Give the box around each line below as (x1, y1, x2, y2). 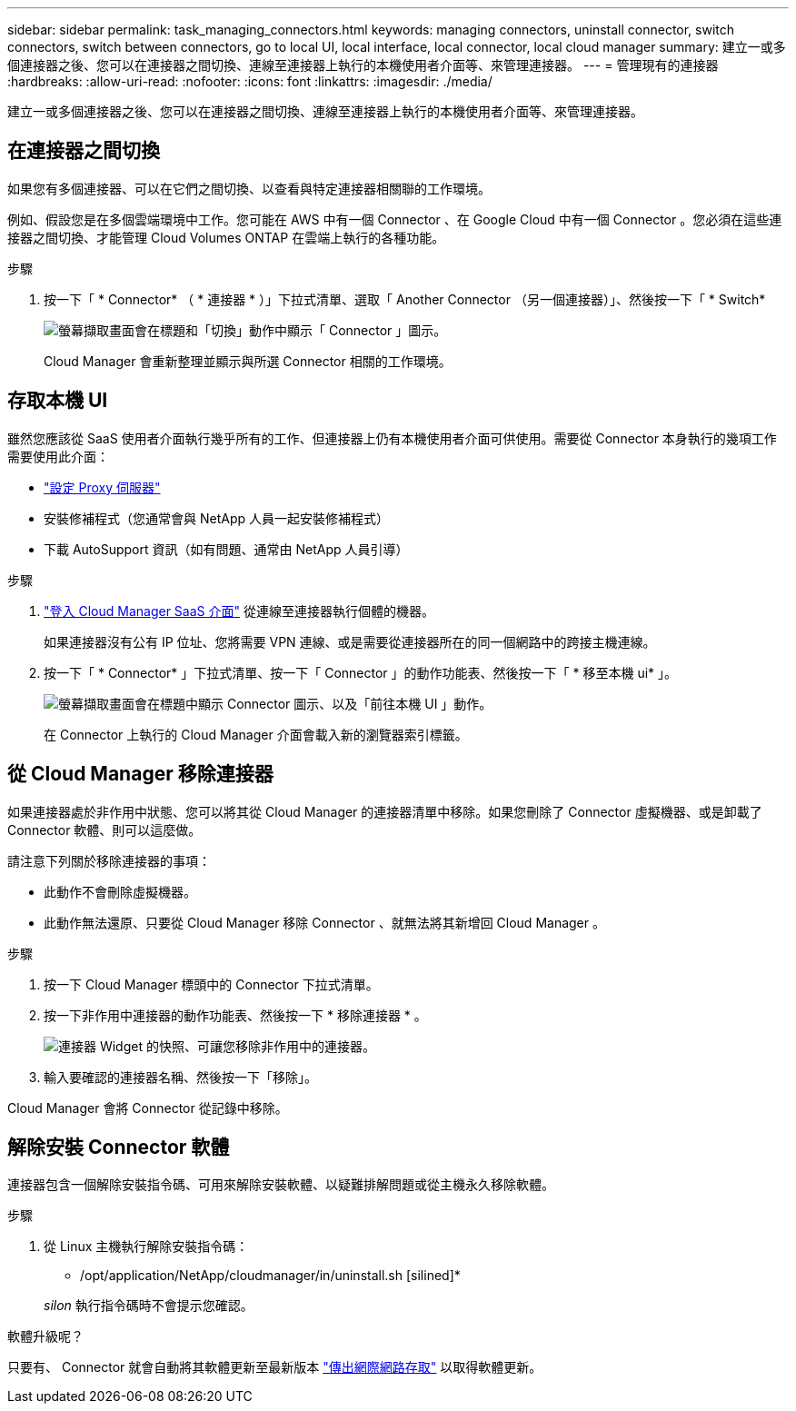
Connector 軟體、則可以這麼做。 (7, 821, 202, 838)
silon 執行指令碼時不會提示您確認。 (44, 1297, 254, 1314)
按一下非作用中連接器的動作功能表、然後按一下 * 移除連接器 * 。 (44, 1007, 427, 1023)
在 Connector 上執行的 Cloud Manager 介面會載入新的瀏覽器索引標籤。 (44, 726, 468, 742)
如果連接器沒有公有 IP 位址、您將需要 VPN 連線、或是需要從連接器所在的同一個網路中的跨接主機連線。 (44, 633, 656, 650)
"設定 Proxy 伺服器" (44, 479, 161, 495)
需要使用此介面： (7, 448, 109, 464)
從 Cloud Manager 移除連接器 (7, 762, 274, 786)
